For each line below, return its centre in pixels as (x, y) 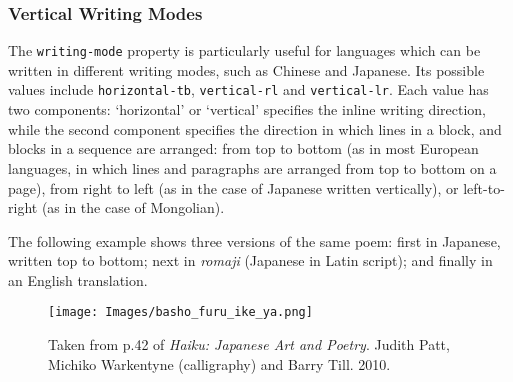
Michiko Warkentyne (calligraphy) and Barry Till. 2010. (219, 363)
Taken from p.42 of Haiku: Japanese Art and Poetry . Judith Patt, (249, 344)
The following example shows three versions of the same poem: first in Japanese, (254, 240)
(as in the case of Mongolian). (133, 207)
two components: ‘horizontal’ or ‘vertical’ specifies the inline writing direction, (247, 109)
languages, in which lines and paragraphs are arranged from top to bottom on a (252, 167)
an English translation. (78, 279)
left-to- (484, 187)
